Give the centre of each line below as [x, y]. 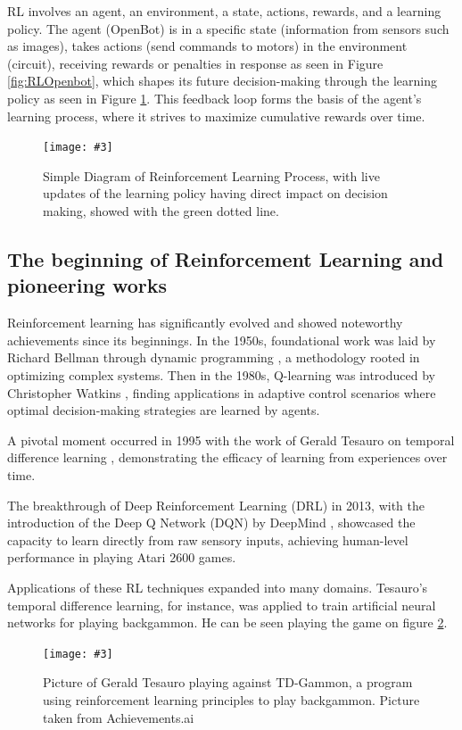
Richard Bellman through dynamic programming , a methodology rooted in [214, 357]
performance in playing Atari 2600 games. [122, 557]
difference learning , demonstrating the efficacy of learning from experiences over [227, 457]
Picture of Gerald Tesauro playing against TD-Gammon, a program [228, 682]
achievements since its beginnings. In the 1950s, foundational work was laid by [222, 340]
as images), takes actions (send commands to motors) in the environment [207, 46]
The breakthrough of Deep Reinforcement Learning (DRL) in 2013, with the [216, 505]
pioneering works [87, 285]
